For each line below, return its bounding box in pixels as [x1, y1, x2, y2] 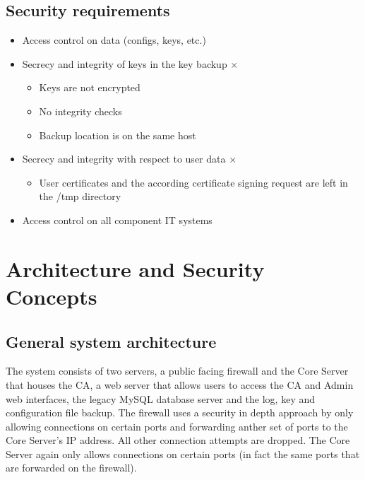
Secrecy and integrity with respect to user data [22, 151, 226, 166]
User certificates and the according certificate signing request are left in [39, 175, 348, 189]
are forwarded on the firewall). [6, 460, 137, 475]
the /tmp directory [39, 189, 121, 204]
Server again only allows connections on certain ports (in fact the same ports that [6, 446, 360, 461]
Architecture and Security [6, 254, 265, 283]
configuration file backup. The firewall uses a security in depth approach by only [6, 405, 354, 420]
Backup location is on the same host [39, 127, 196, 142]
